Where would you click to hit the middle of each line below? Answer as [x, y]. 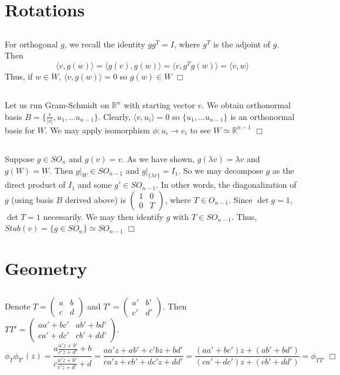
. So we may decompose [221, 170]
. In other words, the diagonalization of [226, 185]
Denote [18, 306]
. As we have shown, [158, 158]
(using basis [33, 199]
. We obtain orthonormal [246, 105]
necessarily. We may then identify [103, 216]
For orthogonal [31, 44]
